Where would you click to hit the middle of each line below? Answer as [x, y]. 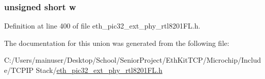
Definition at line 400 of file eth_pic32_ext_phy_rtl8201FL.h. [102, 26]
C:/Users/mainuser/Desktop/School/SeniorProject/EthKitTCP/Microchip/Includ [133, 60]
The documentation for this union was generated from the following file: [117, 43]
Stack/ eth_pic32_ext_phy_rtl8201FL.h [99, 70]
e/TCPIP [19, 70]
